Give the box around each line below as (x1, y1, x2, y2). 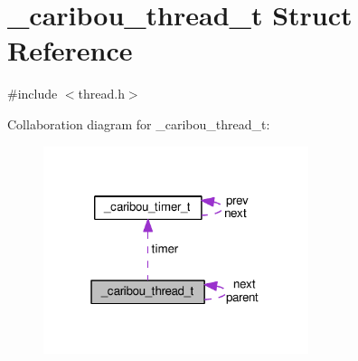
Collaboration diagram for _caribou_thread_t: (7, 114, 270, 133)
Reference (7, 32, 133, 69)
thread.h (78, 84, 125, 103)
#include (7, 84, 58, 103)
